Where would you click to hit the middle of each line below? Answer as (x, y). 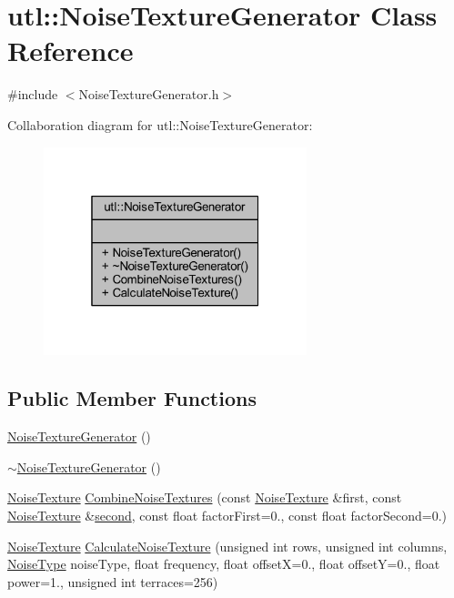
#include (33, 94)
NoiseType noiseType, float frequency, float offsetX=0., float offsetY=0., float (224, 564)
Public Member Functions (132, 398)
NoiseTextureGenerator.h (149, 94)
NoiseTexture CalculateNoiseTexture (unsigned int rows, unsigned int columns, (227, 546)
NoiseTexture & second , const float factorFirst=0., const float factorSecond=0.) (227, 516)
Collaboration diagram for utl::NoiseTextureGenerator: (160, 124)
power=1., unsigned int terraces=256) (113, 581)
